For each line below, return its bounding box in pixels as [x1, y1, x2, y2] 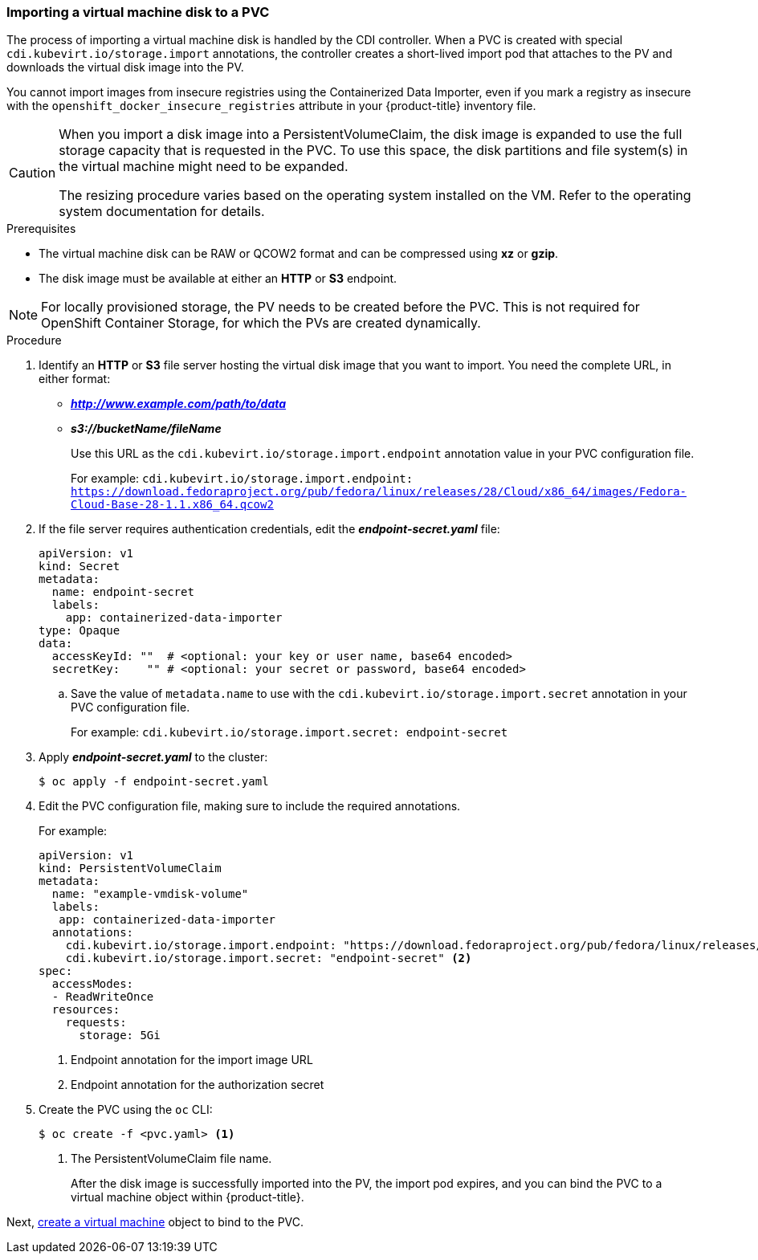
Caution [9, 165, 56, 181]
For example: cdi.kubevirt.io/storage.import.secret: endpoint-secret [71, 725, 508, 740]
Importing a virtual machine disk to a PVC [6, 4, 270, 20]
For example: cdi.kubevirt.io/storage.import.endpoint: [71, 471, 414, 486]
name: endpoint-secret [51, 585, 194, 599]
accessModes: [51, 977, 134, 991]
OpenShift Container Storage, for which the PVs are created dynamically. [41, 315, 481, 332]
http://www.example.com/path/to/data [71, 397, 287, 411]
